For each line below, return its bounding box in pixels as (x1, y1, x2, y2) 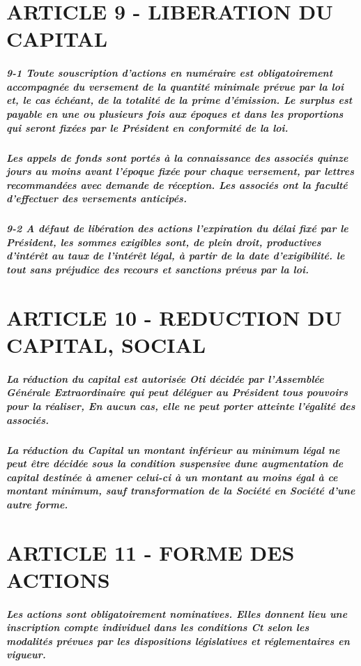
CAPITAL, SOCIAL (6, 331, 206, 358)
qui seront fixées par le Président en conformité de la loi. (6, 120, 289, 135)
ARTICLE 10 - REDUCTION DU (6, 303, 342, 331)
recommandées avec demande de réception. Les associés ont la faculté (6, 177, 348, 192)
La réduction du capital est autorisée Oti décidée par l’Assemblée (6, 371, 324, 386)
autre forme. (6, 497, 68, 511)
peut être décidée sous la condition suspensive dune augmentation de (6, 456, 344, 471)
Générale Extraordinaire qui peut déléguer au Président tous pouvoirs (6, 385, 348, 400)
